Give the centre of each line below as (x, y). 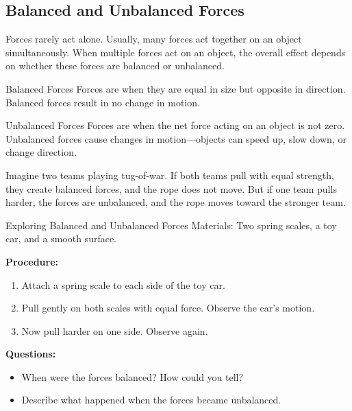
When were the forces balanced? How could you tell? (133, 376)
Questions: (31, 354)
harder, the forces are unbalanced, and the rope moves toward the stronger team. (176, 202)
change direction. (41, 152)
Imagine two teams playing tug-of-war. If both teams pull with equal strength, (170, 175)
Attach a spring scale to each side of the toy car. (123, 284)
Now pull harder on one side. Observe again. (115, 330)
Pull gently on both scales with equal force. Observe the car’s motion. (168, 308)
